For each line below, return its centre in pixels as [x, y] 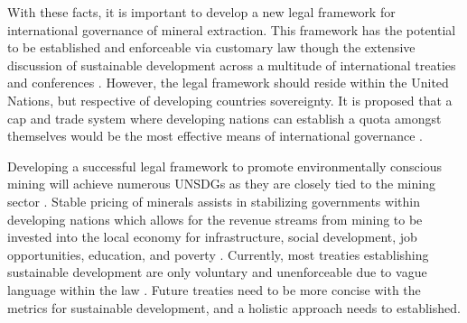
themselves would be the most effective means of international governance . [215, 136]
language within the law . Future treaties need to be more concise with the [214, 289]
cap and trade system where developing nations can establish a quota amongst [224, 118]
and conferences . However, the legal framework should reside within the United [228, 83]
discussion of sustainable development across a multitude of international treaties [232, 65]
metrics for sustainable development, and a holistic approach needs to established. [234, 307]
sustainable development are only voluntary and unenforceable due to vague [217, 272]
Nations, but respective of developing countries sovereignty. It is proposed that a [230, 100]
